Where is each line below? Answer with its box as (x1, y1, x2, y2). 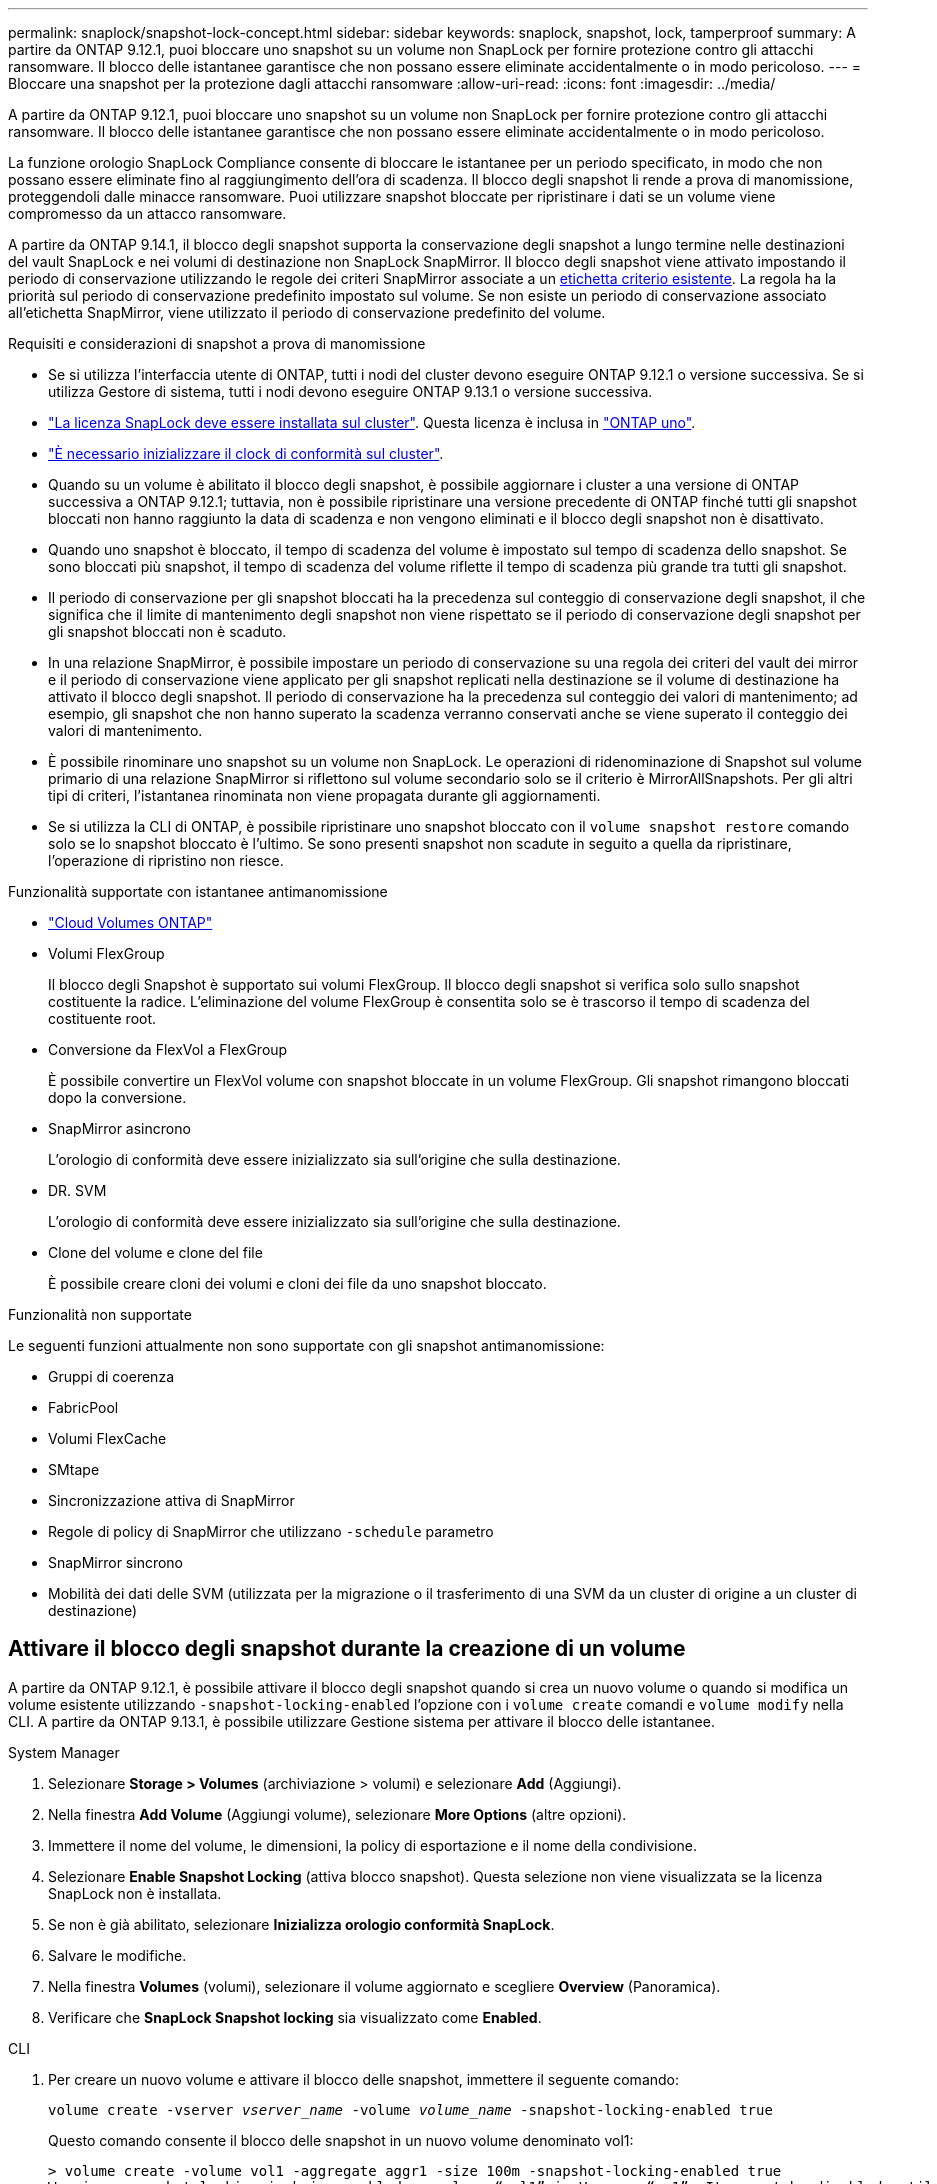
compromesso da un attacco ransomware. (8, 205, 287, 222)
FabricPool (48, 1399, 119, 1416)
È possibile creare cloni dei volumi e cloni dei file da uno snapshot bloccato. (48, 1275, 547, 1292)
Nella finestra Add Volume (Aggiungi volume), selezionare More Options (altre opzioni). (48, 1805, 627, 1823)
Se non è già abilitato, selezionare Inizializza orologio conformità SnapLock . (48, 1915, 555, 1933)
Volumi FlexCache (48, 1430, 167, 1447)
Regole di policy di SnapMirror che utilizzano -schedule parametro (48, 1523, 494, 1540)
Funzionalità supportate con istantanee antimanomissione (8, 883, 388, 900)
